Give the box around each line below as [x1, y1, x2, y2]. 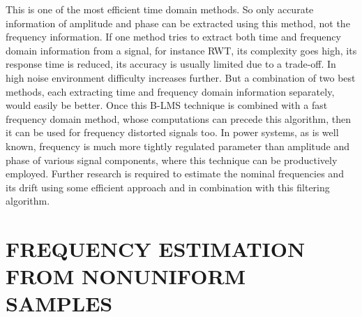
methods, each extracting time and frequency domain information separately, [6, 84, 335, 98]
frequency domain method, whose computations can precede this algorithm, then [6, 111, 352, 126]
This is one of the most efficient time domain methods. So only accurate [6, 2, 314, 16]
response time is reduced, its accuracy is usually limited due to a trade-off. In [6, 57, 336, 71]
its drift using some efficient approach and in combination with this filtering [6, 179, 330, 194]
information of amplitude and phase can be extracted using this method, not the [6, 15, 350, 30]
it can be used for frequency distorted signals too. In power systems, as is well [6, 125, 339, 140]
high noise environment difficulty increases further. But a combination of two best [6, 70, 356, 84]
